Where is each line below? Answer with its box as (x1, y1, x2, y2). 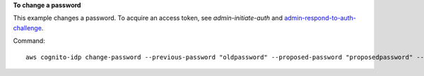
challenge (13, 23, 42, 32)
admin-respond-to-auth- (283, 14, 357, 23)
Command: (13, 37, 45, 45)
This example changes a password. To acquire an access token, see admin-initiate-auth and (13, 14, 283, 23)
